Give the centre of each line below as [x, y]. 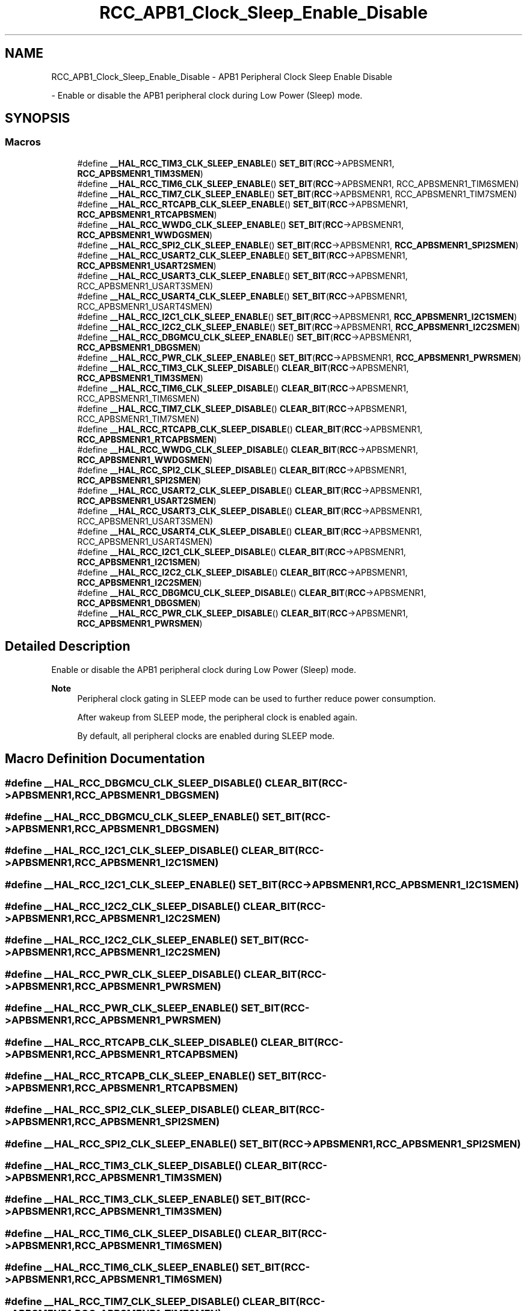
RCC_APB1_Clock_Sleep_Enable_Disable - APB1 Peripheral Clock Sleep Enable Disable [222, 76]
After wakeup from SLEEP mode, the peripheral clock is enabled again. [217, 717]
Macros [23, 142]
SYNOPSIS [38, 118]
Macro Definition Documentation [105, 759]
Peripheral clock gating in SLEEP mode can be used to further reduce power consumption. [257, 698]
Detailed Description [68, 646]
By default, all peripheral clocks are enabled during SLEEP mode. [206, 735]
